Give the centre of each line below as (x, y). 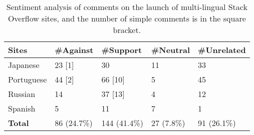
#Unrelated (222, 50)
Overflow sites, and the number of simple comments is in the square (127, 18)
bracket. (127, 30)
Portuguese (28, 79)
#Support (122, 50)
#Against (74, 50)
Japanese (24, 65)
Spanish (22, 108)
